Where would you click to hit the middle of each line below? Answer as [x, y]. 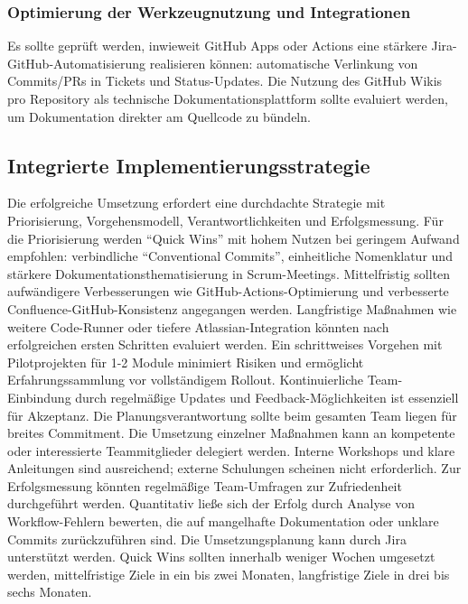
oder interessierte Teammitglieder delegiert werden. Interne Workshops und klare [231, 450]
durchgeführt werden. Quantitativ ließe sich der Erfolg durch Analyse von [211, 503]
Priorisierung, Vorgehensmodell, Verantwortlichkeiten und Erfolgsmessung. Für [225, 220]
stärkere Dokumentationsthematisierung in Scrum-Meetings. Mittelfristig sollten [229, 273]
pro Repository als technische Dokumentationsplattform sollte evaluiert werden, [228, 98]
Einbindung [39, 397]
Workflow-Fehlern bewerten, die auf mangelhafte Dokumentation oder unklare [223, 521]
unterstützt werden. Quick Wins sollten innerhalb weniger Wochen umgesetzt [221, 557]
